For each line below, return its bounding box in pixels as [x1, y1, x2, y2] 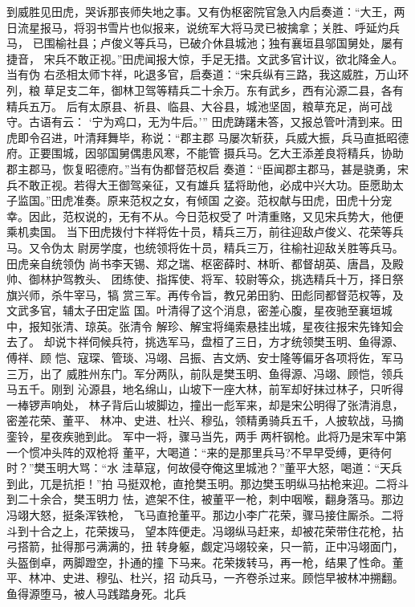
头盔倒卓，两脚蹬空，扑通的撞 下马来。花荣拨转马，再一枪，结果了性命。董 [6, 553, 404, 570]
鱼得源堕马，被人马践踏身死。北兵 [6, 585, 186, 601]
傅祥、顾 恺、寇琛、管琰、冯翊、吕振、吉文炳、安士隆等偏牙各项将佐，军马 [6, 349, 404, 366]
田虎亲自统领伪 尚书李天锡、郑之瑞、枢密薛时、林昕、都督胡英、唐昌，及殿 [6, 255, 404, 271]
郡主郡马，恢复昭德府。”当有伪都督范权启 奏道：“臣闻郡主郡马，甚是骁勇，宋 [6, 160, 409, 177]
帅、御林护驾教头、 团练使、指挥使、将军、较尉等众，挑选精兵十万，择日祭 [6, 271, 404, 287]
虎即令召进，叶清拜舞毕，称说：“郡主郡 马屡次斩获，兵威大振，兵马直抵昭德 [6, 128, 409, 145]
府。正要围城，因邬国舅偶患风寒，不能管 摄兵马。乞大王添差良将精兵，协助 [6, 145, 404, 161]
